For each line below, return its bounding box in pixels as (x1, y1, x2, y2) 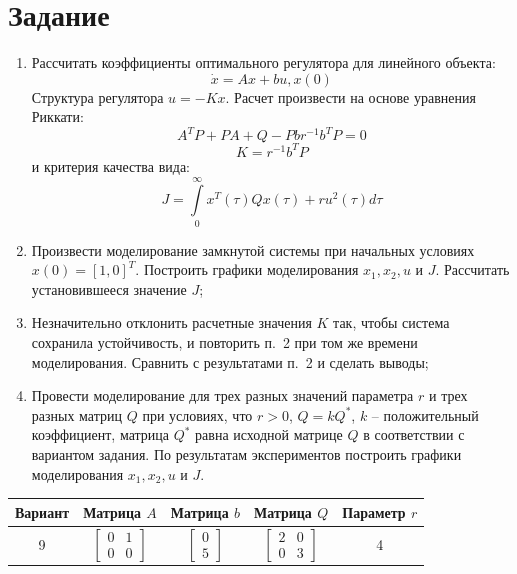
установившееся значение (31, 278, 187, 299)
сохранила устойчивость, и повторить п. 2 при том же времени (31, 332, 418, 352)
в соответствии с (363, 424, 465, 445)
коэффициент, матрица (31, 424, 170, 445)
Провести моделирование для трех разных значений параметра (31, 385, 414, 406)
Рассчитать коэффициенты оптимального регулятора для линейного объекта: (31, 52, 496, 73)
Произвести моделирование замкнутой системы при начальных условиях (31, 239, 475, 260)
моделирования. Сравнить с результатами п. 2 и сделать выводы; (31, 351, 429, 372)
